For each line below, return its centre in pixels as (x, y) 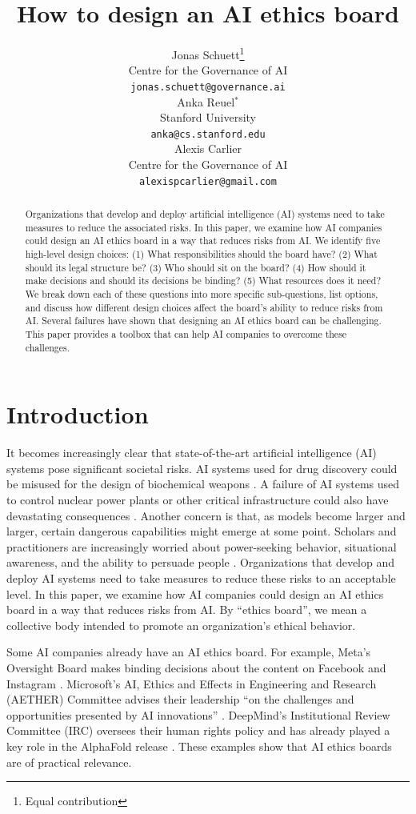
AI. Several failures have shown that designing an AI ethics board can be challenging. (203, 321)
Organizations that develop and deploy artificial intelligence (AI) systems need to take (205, 214)
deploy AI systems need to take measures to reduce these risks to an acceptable (201, 578)
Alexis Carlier (208, 148)
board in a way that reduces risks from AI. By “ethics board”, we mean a (187, 609)
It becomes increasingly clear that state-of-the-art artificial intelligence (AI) (192, 453)
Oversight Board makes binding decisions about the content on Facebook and (196, 667)
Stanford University (208, 117)
